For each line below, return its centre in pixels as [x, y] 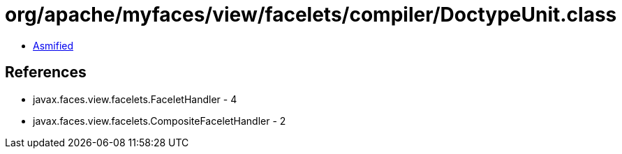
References [46, 72]
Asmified [53, 45]
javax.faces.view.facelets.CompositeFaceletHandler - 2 [160, 121]
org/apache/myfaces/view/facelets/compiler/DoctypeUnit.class [311, 15]
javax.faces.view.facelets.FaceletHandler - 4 [135, 99]
